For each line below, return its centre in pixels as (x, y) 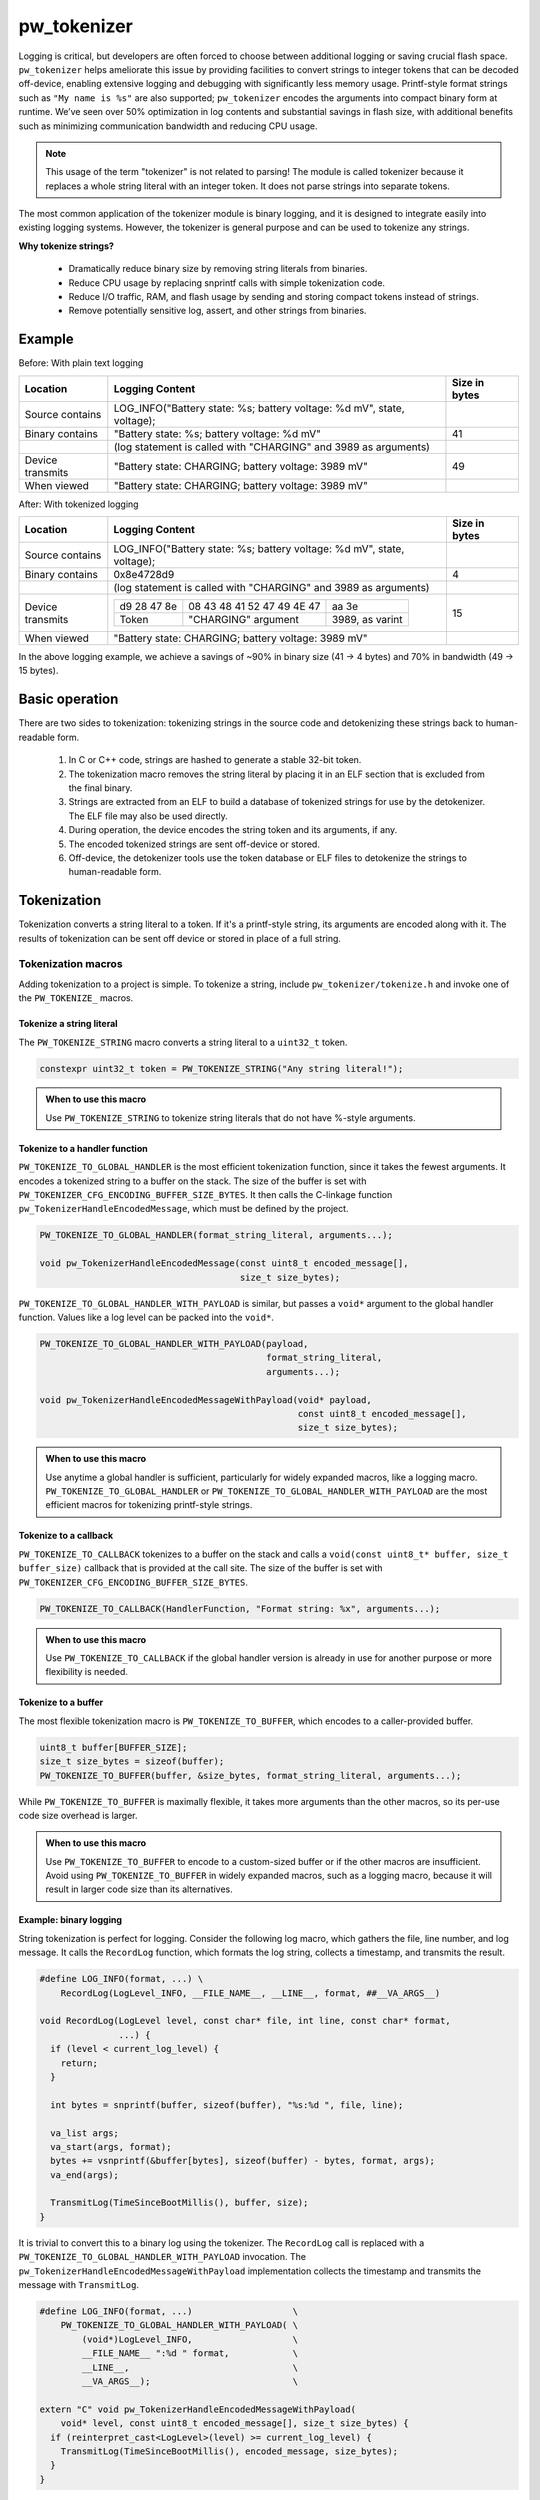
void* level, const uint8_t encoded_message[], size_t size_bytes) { (234, 2423)
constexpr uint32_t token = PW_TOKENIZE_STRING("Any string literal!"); (221, 1068)
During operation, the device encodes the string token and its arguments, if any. (233, 830)
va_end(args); (85, 2174)
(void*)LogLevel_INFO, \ (190, 2339)
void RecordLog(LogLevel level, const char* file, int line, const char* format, (245, 2021)
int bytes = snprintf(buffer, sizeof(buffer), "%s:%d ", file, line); (227, 2104)
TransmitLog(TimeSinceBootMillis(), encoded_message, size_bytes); (229, 2451)
